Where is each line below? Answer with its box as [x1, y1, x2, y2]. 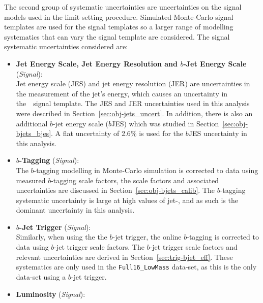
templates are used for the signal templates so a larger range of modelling [4, 21, 233, 32]
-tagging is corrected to [187, 231, 259, 242]
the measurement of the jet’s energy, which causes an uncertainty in [16, 88, 228, 98]
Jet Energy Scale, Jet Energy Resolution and [16, 58, 178, 69]
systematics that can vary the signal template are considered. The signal [4, 31, 230, 42]
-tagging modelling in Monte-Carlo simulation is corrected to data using [34, 164, 258, 175]
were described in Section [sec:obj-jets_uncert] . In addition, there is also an [16, 108, 253, 118]
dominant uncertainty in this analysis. [16, 205, 135, 215]
